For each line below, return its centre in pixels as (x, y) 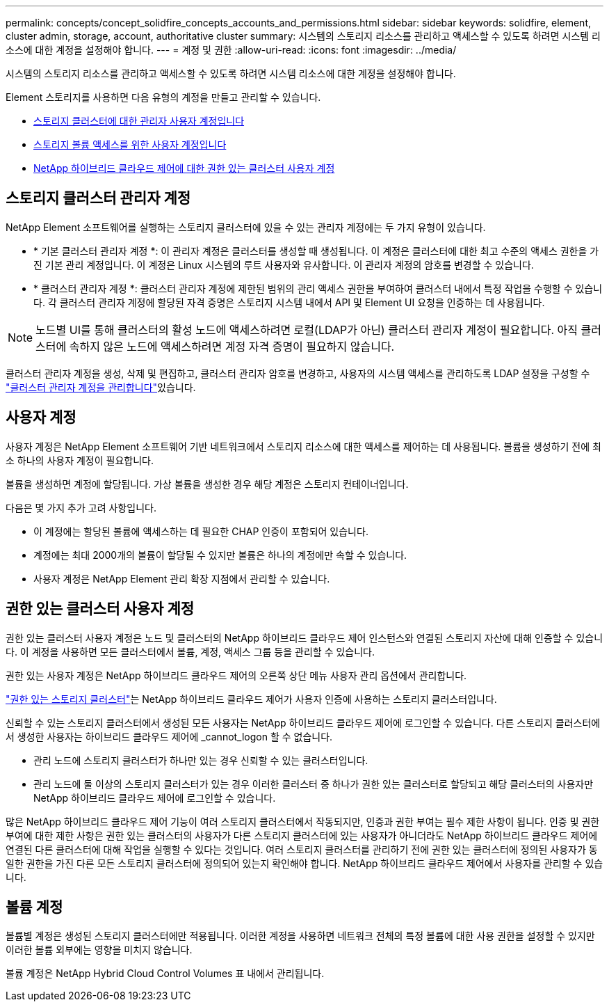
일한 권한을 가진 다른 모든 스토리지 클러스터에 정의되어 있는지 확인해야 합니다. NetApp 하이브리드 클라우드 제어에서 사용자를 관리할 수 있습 (304, 863)
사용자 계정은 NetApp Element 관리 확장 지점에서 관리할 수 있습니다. (182, 578)
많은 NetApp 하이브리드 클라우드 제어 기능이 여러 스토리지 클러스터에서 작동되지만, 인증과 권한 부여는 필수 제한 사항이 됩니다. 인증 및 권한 (303, 821)
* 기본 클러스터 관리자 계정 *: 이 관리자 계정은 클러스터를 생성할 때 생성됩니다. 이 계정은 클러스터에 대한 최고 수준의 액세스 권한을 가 (316, 251)
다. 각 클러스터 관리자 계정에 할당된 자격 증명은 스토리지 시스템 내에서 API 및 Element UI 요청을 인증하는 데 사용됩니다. (289, 302)
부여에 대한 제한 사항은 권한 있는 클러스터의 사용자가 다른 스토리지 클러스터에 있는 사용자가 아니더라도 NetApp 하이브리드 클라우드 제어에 (302, 835)
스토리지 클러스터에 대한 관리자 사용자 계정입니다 (139, 121)
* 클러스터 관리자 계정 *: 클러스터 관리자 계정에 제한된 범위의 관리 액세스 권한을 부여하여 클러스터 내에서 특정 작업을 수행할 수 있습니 (318, 288)
